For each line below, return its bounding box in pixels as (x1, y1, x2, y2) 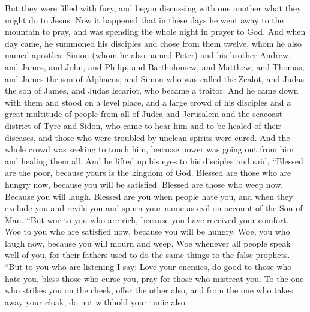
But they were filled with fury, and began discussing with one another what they (5, 2, 302, 14)
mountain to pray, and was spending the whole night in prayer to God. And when (5, 25, 306, 38)
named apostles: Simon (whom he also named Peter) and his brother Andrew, (5, 49, 291, 61)
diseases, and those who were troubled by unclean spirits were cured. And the (5, 131, 290, 143)
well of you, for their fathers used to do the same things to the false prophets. (5, 248, 290, 261)
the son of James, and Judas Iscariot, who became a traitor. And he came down (5, 84, 299, 97)
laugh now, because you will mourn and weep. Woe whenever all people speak (5, 236, 291, 249)
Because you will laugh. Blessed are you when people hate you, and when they (5, 190, 293, 202)
